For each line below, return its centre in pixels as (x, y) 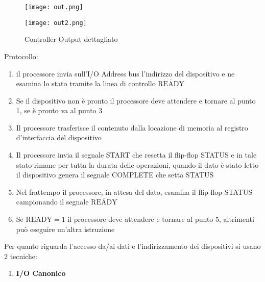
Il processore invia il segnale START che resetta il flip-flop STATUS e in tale (136, 155)
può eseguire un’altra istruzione (65, 229)
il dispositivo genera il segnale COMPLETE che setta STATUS (115, 175)
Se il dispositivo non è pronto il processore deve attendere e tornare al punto (136, 100)
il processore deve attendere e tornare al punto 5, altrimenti (161, 219)
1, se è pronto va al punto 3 (59, 110)
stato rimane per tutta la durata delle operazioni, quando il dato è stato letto (137, 164)
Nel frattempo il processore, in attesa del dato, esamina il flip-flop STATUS (134, 191)
